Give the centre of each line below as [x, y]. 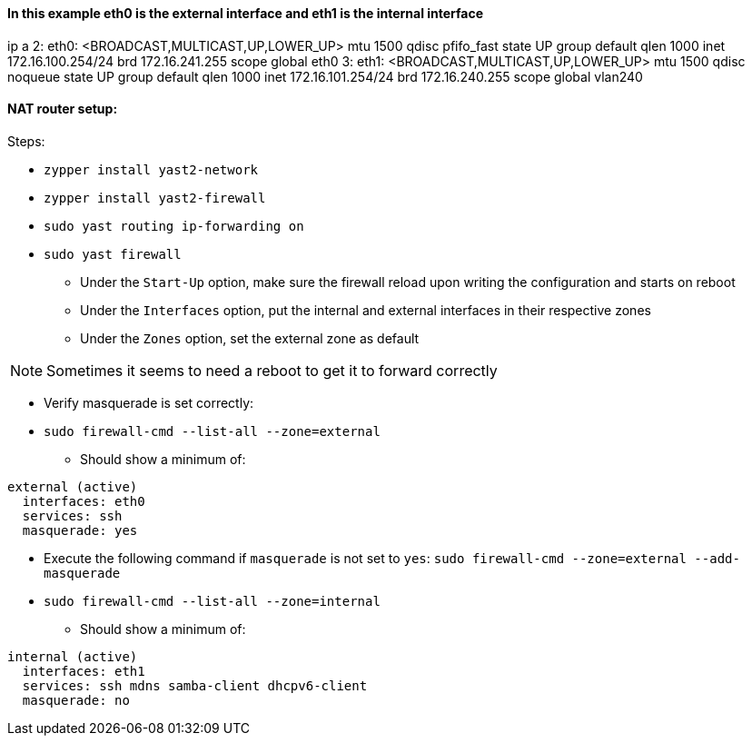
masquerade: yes [80, 530]
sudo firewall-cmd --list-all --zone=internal [212, 601]
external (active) [73, 486]
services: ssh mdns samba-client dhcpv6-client [195, 685]
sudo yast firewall [113, 254]
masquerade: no [76, 700]
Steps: [26, 141]
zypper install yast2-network [151, 169]
